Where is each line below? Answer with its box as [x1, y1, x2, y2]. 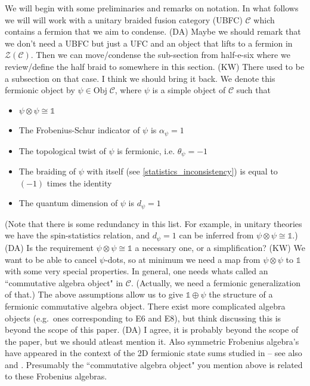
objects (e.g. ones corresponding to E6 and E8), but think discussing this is [5, 311, 281, 324]
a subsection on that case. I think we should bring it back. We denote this [5, 72, 275, 84]
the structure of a [209, 288, 273, 301]
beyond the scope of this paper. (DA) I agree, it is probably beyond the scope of [5, 323, 299, 336]
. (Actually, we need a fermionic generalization [131, 276, 300, 289]
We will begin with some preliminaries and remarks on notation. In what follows [5, 2, 299, 14]
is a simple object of [152, 84, 226, 96]
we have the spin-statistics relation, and [5, 229, 150, 241]
